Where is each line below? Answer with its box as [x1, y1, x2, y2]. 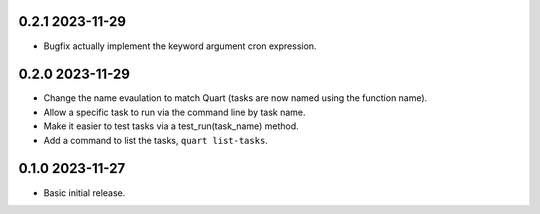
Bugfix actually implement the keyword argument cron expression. [43, 40, 317, 52]
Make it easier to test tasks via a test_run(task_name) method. [43, 120, 299, 132]
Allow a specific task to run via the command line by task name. [43, 106, 306, 118]
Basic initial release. [43, 186, 126, 199]
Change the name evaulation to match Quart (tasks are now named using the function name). [43, 92, 428, 104]
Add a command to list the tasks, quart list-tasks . [43, 134, 269, 146]
